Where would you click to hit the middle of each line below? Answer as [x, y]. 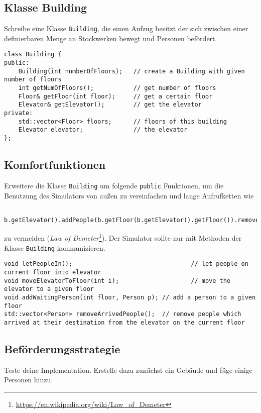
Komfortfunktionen [55, 165]
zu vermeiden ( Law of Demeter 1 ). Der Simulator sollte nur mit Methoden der [123, 237]
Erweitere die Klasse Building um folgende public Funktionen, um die [114, 185]
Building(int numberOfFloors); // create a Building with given [132, 71]
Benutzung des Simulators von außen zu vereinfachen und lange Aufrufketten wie [129, 195]
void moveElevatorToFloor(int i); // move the [117, 281]
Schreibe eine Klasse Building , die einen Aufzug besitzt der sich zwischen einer [126, 28]
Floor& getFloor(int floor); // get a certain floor [115, 96]
